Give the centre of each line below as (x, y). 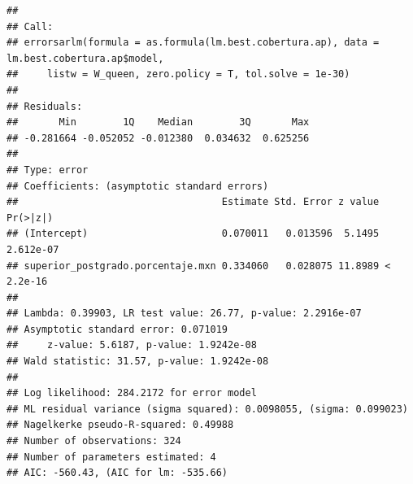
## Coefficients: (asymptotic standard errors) (138, 186)
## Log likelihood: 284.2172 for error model (132, 393)
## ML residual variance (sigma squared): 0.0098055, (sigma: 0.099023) (207, 409)
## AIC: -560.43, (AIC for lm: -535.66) (117, 473)
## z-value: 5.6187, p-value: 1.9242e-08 (132, 345)
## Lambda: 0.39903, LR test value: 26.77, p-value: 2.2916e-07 (184, 314)
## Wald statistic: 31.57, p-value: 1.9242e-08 (138, 362)
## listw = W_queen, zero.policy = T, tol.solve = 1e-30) (178, 74)
